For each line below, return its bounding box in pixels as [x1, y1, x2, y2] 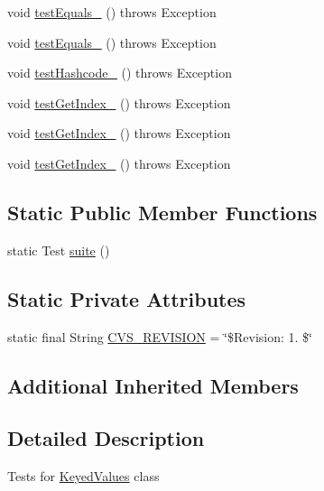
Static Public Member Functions [7, 198, 318, 226]
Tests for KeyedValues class [7, 467, 160, 486]
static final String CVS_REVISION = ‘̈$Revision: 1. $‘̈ [7, 327, 312, 346]
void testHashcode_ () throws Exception [7, 63, 232, 82]
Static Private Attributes [7, 284, 246, 312]
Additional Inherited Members [7, 371, 299, 399]
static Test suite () [7, 240, 110, 259]
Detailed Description [7, 424, 205, 452]
